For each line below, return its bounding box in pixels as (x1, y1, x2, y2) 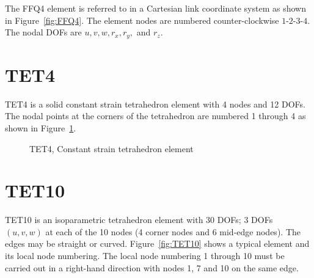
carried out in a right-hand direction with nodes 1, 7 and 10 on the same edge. (5, 261, 299, 274)
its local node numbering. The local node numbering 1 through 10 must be (5, 249, 285, 262)
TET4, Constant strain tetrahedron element (29, 142, 194, 155)
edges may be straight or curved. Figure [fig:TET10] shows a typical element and (5, 237, 310, 250)
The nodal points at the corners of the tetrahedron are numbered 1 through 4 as (5, 109, 306, 122)
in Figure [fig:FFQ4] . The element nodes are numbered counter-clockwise (5, 13, 279, 26)
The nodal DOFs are (5, 26, 82, 38)
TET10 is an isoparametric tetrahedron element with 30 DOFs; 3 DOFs (5, 213, 273, 226)
